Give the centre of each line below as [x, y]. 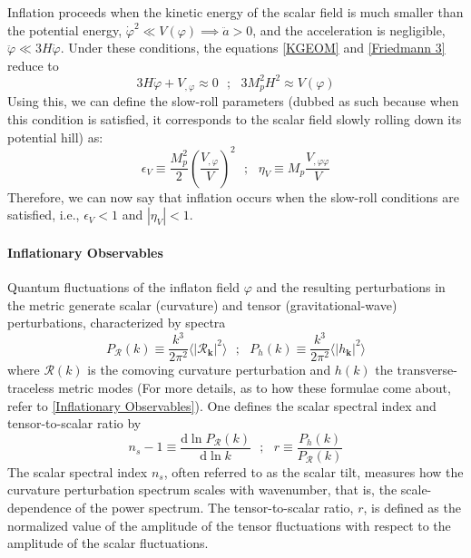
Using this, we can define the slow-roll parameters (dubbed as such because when [233, 101]
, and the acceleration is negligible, [349, 29]
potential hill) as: [55, 137]
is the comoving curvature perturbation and [209, 370]
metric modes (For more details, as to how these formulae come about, [255, 387]
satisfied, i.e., [44, 215]
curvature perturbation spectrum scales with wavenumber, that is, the [202, 489]
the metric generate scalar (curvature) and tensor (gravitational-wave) [202, 304]
